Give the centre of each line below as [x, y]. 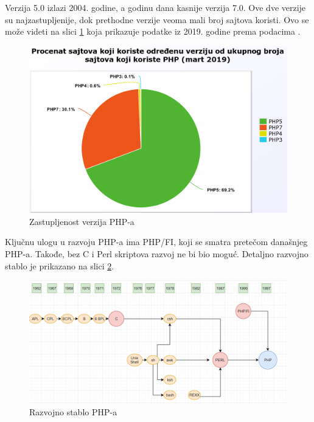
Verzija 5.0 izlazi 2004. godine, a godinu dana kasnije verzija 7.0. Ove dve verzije [155, 7]
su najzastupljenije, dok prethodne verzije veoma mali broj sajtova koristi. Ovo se [157, 19]
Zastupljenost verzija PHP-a [82, 221]
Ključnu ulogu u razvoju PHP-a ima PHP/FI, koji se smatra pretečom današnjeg [156, 242]
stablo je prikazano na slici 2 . [60, 265]
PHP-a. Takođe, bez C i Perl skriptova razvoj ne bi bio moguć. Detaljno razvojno [157, 254]
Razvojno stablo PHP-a [73, 411]
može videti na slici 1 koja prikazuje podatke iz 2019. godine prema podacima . [153, 31]
